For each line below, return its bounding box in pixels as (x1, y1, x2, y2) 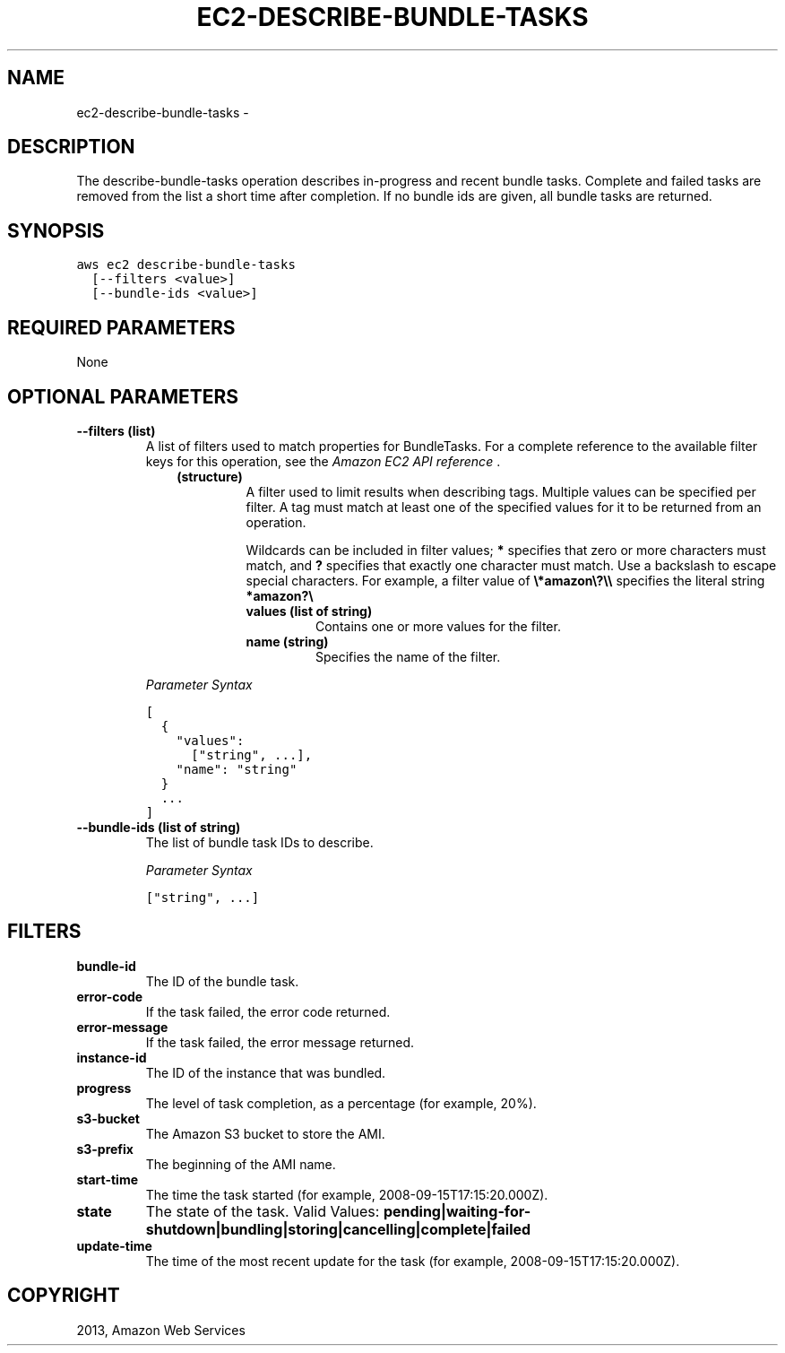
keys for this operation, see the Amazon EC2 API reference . (145, 453, 501, 469)
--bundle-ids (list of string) (76, 819, 241, 835)
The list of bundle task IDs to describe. (145, 834, 374, 850)
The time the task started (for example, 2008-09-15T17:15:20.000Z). (145, 1186, 548, 1202)
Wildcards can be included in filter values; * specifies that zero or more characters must (246, 542, 766, 558)
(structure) (177, 468, 243, 484)
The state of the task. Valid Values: (145, 1201, 380, 1220)
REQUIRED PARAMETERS (7, 316, 236, 339)
